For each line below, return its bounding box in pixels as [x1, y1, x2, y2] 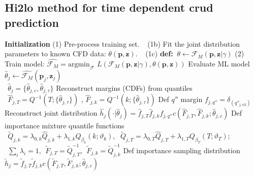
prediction [5, 14, 59, 30]
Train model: [5, 58, 45, 68]
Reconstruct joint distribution [5, 108, 98, 118]
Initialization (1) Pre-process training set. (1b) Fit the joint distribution [5, 38, 240, 49]
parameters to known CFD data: [5, 48, 106, 59]
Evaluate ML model [188, 58, 250, 68]
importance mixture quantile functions [5, 120, 124, 131]
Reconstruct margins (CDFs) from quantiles [56, 82, 193, 93]
